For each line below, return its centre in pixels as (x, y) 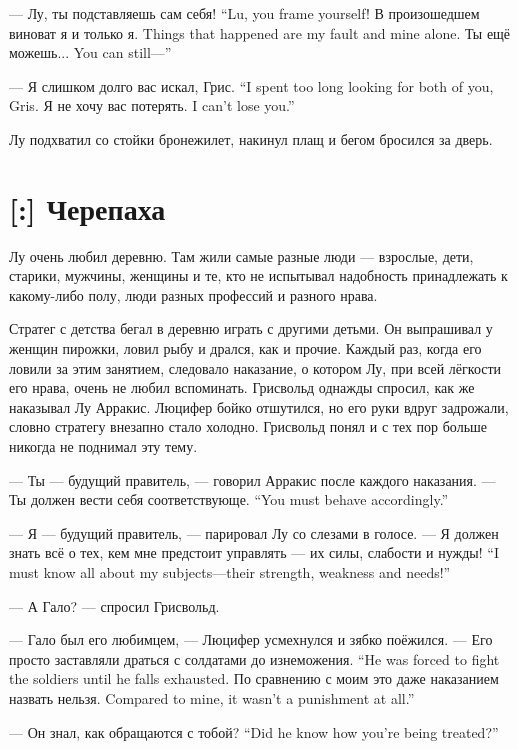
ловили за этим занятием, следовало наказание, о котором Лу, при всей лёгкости (255, 367)
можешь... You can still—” (90, 52)
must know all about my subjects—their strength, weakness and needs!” (230, 572)
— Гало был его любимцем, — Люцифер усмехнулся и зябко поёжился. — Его (251, 639)
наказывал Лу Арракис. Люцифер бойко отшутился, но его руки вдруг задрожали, (259, 406)
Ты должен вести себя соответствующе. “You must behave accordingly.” (229, 499)
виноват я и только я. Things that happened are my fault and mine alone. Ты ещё (260, 32)
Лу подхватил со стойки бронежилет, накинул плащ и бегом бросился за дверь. (251, 138)
